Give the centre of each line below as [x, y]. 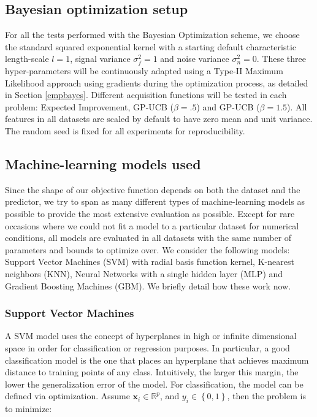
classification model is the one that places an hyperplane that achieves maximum [157, 360]
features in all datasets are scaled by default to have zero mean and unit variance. [159, 119]
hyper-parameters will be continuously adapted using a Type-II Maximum [144, 70]
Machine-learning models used [103, 163]
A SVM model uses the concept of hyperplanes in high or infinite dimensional [151, 336]
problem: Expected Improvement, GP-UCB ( [89, 106]
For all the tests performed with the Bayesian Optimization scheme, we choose [152, 35]
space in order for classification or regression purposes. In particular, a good [147, 347]
